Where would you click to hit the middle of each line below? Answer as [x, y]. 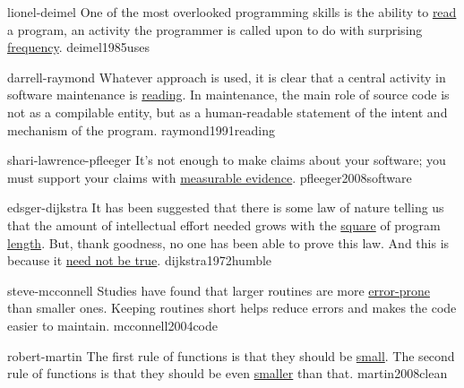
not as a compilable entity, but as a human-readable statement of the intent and [228, 112]
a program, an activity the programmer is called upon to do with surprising [215, 29]
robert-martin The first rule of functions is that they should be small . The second [231, 355]
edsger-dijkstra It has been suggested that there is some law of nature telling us [226, 207]
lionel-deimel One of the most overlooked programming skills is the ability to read [232, 12]
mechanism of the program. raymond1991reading [141, 129]
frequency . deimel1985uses [78, 47]
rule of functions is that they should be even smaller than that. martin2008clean [228, 373]
